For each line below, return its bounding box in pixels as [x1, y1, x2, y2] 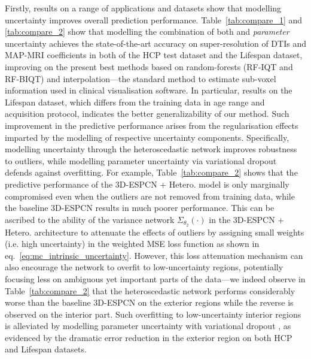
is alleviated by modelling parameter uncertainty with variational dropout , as [5, 319, 291, 332]
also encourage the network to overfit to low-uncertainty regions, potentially [5, 261, 283, 273]
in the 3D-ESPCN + [209, 213, 285, 225]
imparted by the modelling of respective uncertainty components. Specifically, [5, 131, 289, 143]
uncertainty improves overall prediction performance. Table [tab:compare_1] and [5, 13, 303, 26]
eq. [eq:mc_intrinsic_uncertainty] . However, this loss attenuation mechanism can [5, 249, 303, 261]
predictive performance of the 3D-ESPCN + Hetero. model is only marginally [5, 177, 289, 190]
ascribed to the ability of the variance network [5, 213, 175, 225]
